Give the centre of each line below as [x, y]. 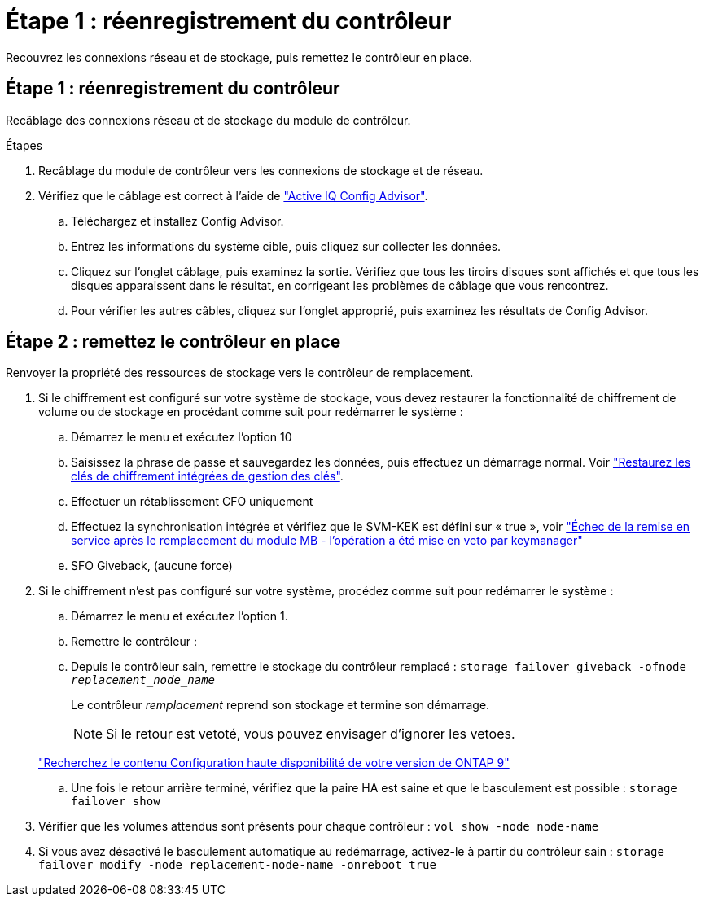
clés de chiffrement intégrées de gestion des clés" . [207, 476]
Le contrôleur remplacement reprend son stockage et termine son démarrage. [280, 705]
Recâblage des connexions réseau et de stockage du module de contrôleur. [208, 120]
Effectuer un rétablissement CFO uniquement [192, 502]
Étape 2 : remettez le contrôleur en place [173, 342]
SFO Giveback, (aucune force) [152, 566]
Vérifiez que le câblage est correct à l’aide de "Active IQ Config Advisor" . [233, 195]
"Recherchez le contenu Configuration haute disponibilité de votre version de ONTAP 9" [274, 763]
